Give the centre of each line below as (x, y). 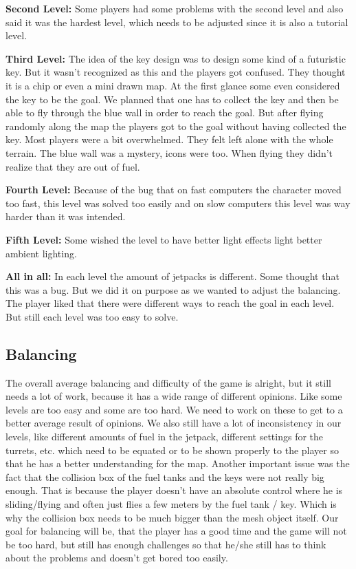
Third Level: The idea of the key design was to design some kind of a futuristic (176, 58)
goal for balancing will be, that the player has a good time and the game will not (176, 531)
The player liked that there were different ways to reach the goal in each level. (170, 303)
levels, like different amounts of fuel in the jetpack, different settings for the (165, 437)
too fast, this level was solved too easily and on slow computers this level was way (178, 203)
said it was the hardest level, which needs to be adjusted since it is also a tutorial (177, 22)
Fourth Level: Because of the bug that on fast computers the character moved (174, 190)
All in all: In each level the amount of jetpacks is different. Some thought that (173, 276)
